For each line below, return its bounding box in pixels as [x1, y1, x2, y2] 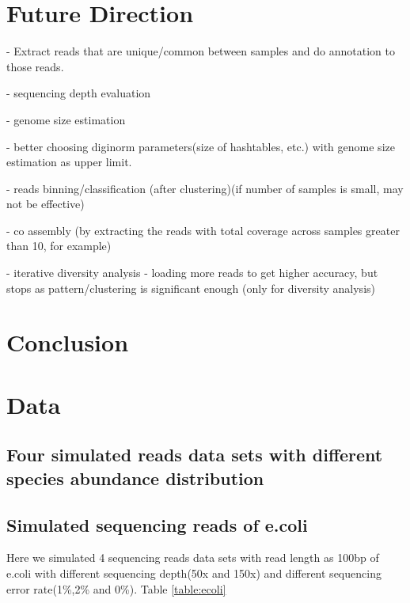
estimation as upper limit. [6, 154, 132, 170]
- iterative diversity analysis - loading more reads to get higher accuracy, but [6, 264, 378, 281]
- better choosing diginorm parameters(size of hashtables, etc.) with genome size [6, 138, 395, 154]
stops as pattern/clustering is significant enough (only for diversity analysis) [6, 279, 375, 296]
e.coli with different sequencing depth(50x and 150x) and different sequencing [6, 564, 382, 581]
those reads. [6, 58, 64, 74]
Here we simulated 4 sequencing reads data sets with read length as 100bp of [6, 549, 379, 566]
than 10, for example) [6, 237, 112, 254]
